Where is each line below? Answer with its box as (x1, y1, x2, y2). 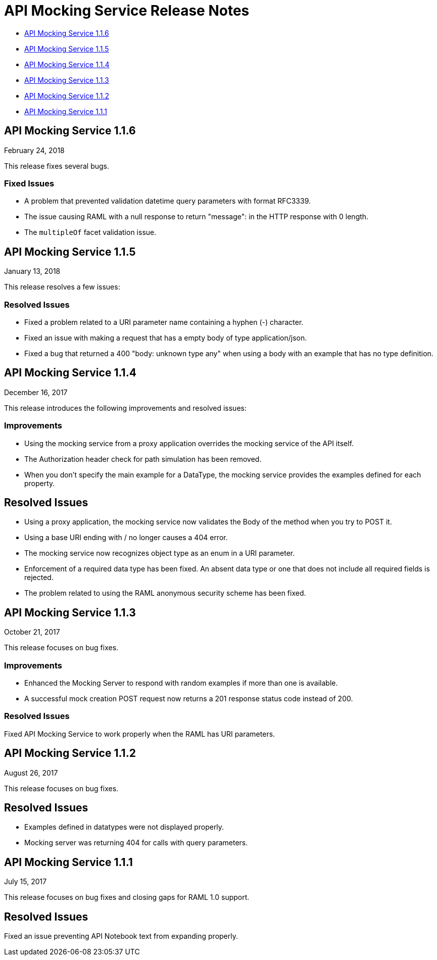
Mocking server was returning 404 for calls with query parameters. (24, 838, 248, 847)
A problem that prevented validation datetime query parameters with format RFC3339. (24, 197, 311, 206)
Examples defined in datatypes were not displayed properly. (24, 823, 224, 832)
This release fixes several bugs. (4, 161, 110, 170)
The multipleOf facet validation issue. (24, 228, 157, 237)
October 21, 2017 (4, 628, 60, 637)
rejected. (24, 573, 54, 582)
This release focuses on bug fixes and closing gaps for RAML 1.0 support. (4, 893, 250, 902)
